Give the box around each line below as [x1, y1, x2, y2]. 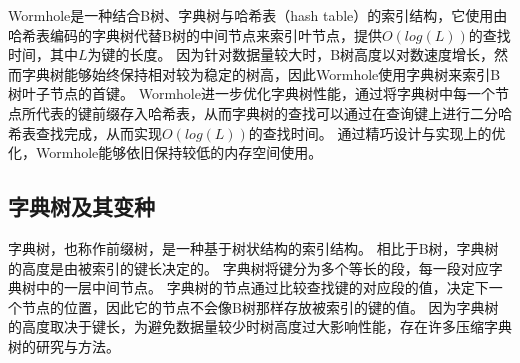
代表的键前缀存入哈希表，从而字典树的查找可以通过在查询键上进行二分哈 [35, 102, 512, 123]
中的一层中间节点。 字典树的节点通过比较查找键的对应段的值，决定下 [35, 277, 489, 298]
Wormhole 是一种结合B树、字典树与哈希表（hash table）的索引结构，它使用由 [8, 5, 508, 25]
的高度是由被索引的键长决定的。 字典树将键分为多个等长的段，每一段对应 [8, 257, 489, 278]
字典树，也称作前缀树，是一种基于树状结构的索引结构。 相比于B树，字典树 [8, 237, 499, 258]
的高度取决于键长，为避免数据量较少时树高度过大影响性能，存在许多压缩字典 [8, 316, 512, 337]
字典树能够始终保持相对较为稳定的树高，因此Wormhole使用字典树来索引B [21, 63, 501, 84]
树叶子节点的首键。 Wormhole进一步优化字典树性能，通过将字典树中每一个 [8, 83, 495, 104]
